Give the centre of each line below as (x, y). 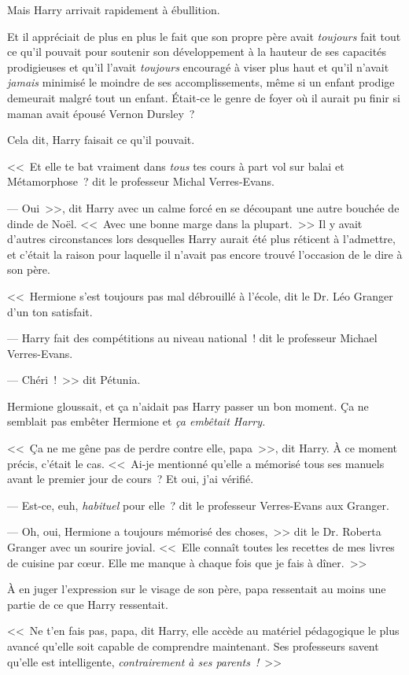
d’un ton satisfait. (50, 311)
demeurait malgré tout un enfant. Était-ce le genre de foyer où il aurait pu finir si (204, 97)
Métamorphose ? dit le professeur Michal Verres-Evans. (141, 181)
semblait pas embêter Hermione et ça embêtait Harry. (136, 421)
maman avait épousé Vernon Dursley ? (101, 113)
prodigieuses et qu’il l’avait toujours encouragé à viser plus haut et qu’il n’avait (198, 66)
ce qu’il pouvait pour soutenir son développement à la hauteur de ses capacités (197, 52)
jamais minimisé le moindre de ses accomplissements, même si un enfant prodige (201, 82)
